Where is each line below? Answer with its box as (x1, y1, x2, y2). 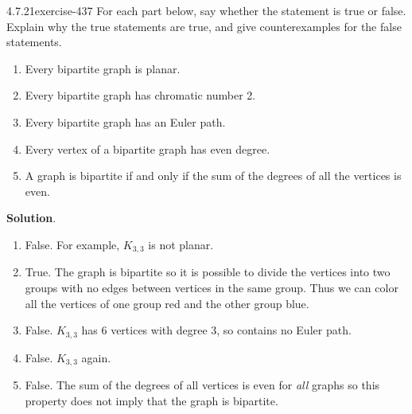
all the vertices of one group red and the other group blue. (25, 295, 309, 311)
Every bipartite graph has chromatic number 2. (25, 87, 256, 103)
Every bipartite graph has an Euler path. (25, 113, 226, 130)
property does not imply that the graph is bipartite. (25, 392, 278, 408)
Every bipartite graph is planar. (25, 60, 181, 76)
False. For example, (25, 236, 120, 252)
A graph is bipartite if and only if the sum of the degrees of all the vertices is (25, 167, 402, 184)
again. (81, 349, 111, 365)
